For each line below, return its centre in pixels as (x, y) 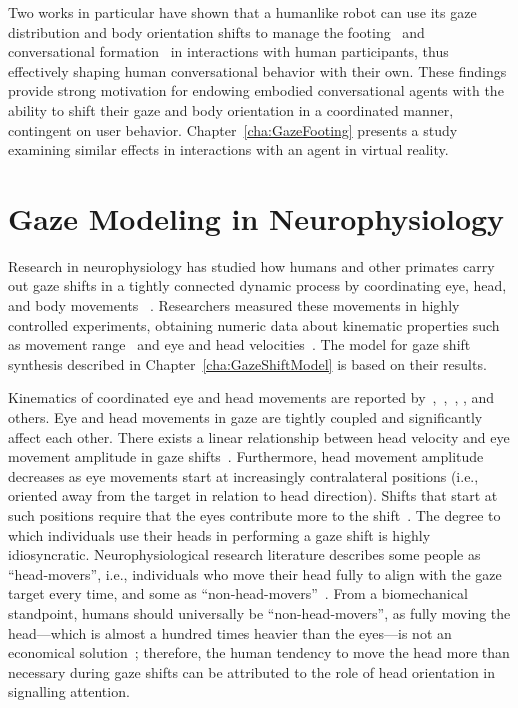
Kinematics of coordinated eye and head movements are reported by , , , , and (251, 397)
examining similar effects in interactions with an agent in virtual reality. (228, 149)
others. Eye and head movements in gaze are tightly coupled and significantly (245, 417)
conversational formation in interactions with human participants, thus (228, 51)
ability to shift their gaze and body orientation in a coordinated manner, (231, 109)
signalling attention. (69, 691)
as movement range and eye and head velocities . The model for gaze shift (239, 344)
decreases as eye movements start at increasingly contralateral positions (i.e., (243, 475)
